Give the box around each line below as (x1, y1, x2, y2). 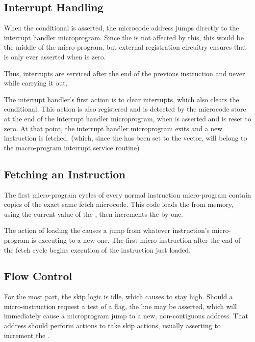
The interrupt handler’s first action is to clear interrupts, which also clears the (4, 94, 239, 104)
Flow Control (4, 268, 73, 284)
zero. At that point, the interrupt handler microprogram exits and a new (4, 123, 223, 133)
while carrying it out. (4, 78, 68, 88)
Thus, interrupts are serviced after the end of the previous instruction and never (4, 68, 245, 78)
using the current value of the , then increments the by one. (4, 208, 183, 219)
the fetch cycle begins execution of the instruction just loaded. (4, 244, 191, 255)
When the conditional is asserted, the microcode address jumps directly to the (4, 23, 239, 33)
